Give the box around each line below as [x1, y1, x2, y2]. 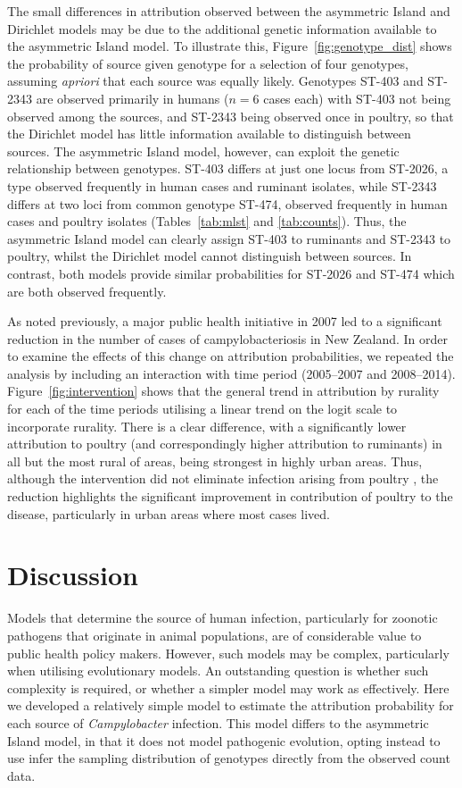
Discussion [7, 557, 138, 593]
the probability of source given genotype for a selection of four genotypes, [7, 54, 408, 72]
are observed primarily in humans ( [36, 88, 229, 107]
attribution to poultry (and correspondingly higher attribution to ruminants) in [7, 434, 442, 453]
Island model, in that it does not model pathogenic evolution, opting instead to [7, 731, 441, 750]
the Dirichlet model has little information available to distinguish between [7, 124, 411, 143]
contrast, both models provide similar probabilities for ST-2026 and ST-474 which [7, 264, 455, 282]
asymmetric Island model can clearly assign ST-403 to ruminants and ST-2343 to [7, 229, 451, 247]
